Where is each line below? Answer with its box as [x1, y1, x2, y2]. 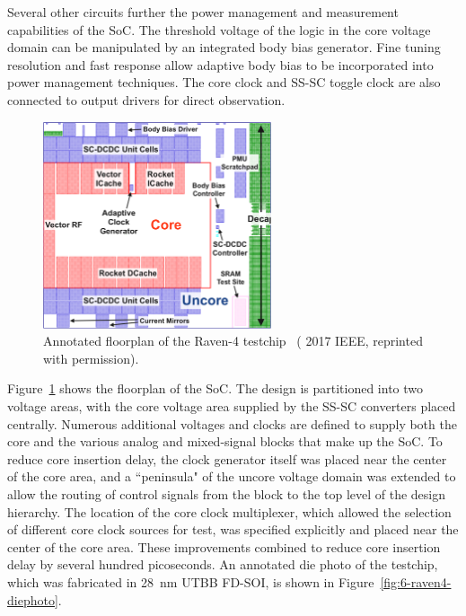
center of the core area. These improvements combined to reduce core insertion [7, 537, 441, 556]
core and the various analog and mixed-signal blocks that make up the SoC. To [7, 432, 443, 451]
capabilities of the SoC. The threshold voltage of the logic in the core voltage [7, 20, 431, 39]
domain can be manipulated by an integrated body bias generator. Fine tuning [7, 38, 441, 57]
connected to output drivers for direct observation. [7, 90, 286, 109]
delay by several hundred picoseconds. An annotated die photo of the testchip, [7, 555, 438, 574]
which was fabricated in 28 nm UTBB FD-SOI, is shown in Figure [7, 572, 374, 591]
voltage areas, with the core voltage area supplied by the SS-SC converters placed [7, 396, 456, 415]
